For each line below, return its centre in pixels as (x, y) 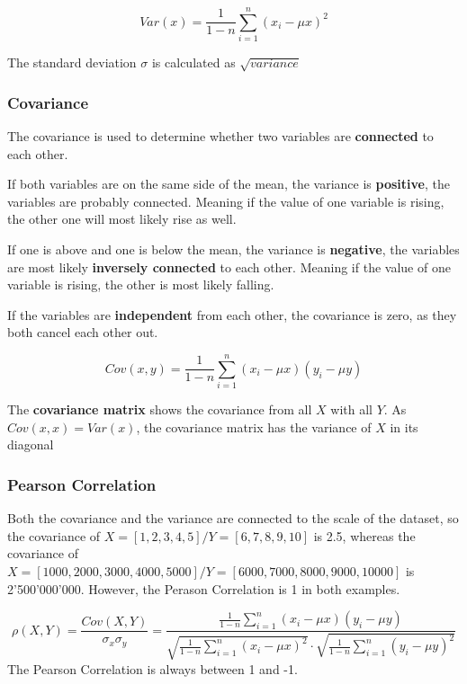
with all (351, 409)
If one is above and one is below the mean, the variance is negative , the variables (233, 249)
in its (404, 426)
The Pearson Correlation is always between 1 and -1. (153, 668)
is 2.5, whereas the (364, 535)
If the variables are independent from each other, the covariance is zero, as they (232, 314)
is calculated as (193, 62)
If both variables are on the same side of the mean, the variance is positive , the (229, 184)
